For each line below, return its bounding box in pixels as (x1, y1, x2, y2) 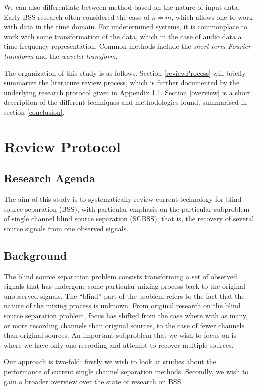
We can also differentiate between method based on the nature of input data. (4, 2, 240, 12)
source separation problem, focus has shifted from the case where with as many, (4, 310, 248, 321)
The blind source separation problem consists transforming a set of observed (4, 271, 237, 281)
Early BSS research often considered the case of (4, 11, 150, 22)
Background (4, 247, 67, 263)
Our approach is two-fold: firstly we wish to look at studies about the (4, 356, 216, 367)
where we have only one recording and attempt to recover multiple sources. (4, 339, 234, 350)
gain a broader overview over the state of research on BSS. (4, 376, 183, 386)
